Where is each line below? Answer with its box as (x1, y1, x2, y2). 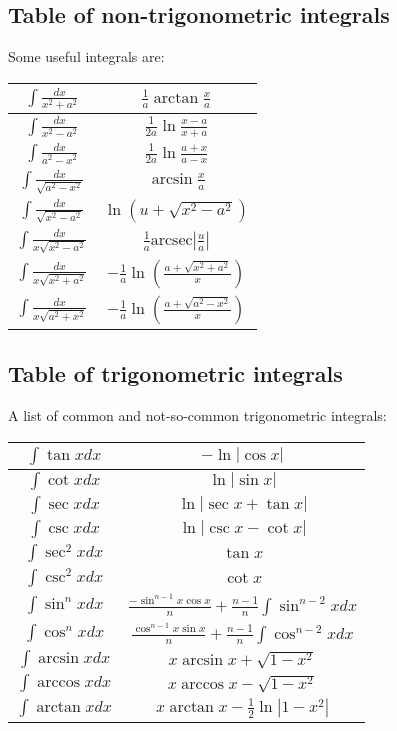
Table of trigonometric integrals (8, 358, 343, 389)
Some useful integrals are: (8, 46, 165, 67)
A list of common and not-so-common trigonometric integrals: (8, 405, 387, 426)
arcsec (150, 232, 193, 249)
